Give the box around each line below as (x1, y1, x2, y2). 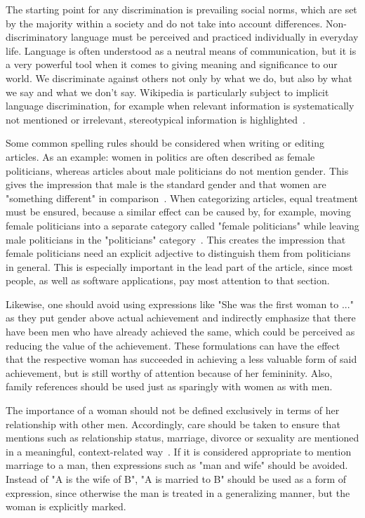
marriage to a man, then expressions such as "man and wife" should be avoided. (6, 458, 348, 472)
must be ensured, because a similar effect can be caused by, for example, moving (6, 204, 351, 219)
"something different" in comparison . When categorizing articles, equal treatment (6, 190, 359, 205)
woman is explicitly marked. (6, 499, 126, 514)
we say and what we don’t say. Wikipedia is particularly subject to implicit (6, 84, 329, 99)
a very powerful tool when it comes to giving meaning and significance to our (6, 57, 338, 72)
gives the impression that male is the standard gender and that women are (6, 177, 326, 192)
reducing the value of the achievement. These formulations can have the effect (6, 338, 340, 352)
